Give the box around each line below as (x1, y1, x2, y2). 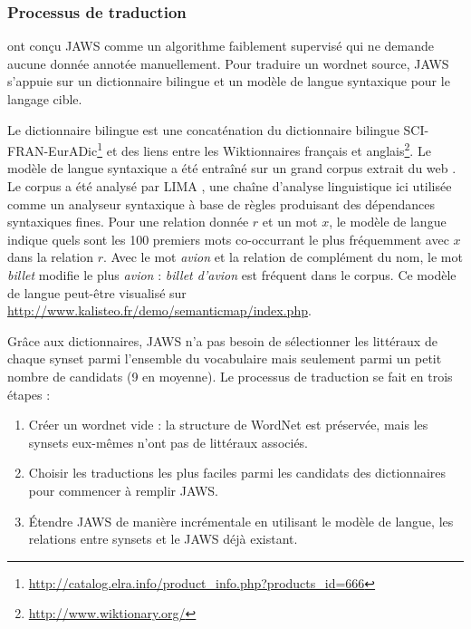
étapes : (7, 384, 51, 403)
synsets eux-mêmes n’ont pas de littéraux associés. (28, 432, 309, 451)
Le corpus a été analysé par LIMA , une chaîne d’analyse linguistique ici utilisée (7, 177, 452, 196)
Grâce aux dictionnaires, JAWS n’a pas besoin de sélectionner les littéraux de (7, 331, 437, 350)
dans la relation (7, 247, 94, 266)
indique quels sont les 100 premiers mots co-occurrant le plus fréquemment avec (7, 229, 449, 248)
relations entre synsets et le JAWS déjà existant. (28, 529, 298, 548)
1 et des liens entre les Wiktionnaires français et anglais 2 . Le (97, 139, 431, 160)
